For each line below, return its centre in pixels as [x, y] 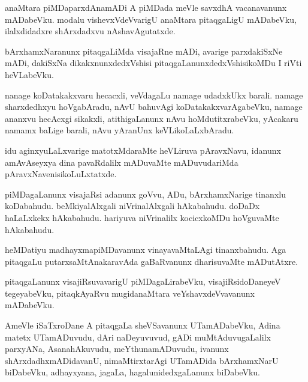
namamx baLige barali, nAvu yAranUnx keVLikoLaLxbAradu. [120, 130]
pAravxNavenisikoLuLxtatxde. [61, 174]
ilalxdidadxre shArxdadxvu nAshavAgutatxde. [90, 31]
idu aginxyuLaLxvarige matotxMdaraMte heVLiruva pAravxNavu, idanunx [143, 150]
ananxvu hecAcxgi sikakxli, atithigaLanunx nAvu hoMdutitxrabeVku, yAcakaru [152, 118]
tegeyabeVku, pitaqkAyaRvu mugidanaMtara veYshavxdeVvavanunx [130, 293]
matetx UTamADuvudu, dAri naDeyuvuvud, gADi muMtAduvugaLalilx [138, 337]
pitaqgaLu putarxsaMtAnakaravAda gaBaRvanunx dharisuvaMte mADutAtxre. [152, 261]
